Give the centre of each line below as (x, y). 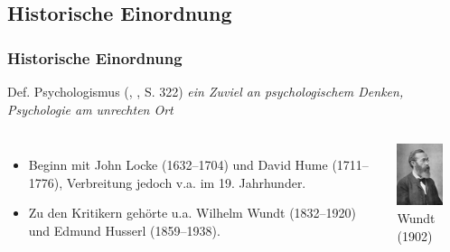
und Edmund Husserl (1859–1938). (124, 230)
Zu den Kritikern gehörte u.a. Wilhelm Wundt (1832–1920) (192, 213)
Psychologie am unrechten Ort (90, 109)
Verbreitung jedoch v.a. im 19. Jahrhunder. (186, 182)
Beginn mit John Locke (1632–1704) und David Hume (178, 165)
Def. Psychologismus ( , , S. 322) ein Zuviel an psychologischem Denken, (206, 91)
